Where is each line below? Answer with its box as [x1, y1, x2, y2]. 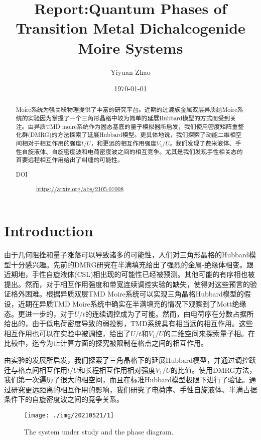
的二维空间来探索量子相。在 [164, 328, 255, 338]
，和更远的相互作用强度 [90, 139, 157, 148]
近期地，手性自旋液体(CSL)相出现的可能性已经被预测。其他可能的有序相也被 [4, 269, 255, 279]
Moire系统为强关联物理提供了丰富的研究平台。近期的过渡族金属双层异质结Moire [16, 105, 237, 114]
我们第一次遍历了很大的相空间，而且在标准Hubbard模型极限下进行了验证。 [4, 374, 249, 385]
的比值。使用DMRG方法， [171, 364, 256, 375]
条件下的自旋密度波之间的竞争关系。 [4, 394, 123, 404]
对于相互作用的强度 [28, 139, 82, 148]
